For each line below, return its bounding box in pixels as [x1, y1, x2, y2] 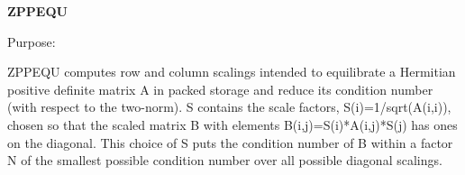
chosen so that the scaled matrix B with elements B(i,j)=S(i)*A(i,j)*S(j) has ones [7, 115, 458, 134]
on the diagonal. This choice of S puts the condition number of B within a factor [7, 133, 453, 152]
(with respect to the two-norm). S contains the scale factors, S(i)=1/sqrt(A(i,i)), [7, 97, 451, 116]
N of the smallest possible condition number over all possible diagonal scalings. [7, 151, 442, 170]
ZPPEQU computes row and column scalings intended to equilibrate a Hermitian [7, 62, 456, 81]
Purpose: [7, 32, 56, 51]
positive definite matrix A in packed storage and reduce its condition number [7, 79, 433, 98]
